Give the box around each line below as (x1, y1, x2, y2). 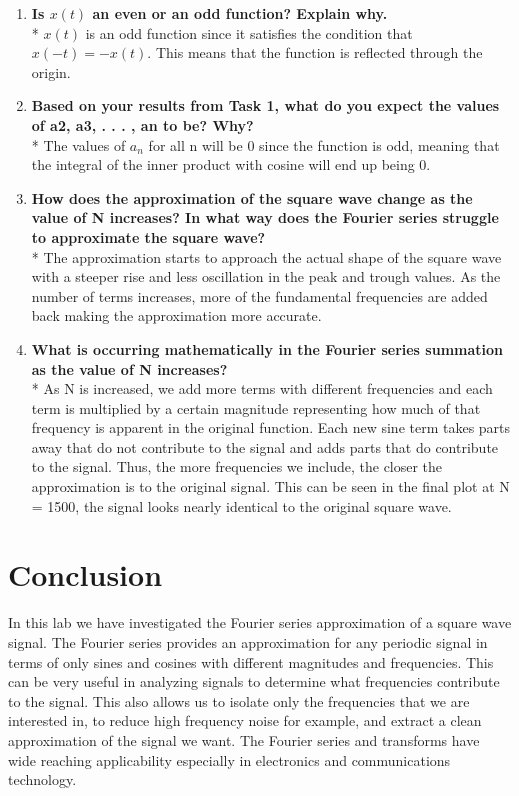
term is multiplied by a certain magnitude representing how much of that (31, 397, 481, 418)
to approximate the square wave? (31, 226, 266, 247)
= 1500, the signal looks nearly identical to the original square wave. (31, 495, 452, 516)
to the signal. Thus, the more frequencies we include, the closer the (31, 456, 443, 477)
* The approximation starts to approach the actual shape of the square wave (31, 246, 502, 267)
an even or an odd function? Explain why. (92, 3, 388, 23)
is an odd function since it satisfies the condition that (85, 22, 413, 43)
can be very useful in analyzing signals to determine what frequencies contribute (8, 671, 500, 692)
